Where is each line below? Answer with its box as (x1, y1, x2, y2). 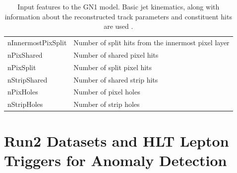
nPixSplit (7, 62, 36, 72)
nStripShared (7, 74, 48, 85)
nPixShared (7, 49, 43, 60)
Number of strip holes (73, 99, 140, 109)
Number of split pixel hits (73, 62, 152, 72)
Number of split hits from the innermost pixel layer (73, 37, 230, 48)
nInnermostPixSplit (7, 37, 67, 48)
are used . (104, 21, 133, 31)
